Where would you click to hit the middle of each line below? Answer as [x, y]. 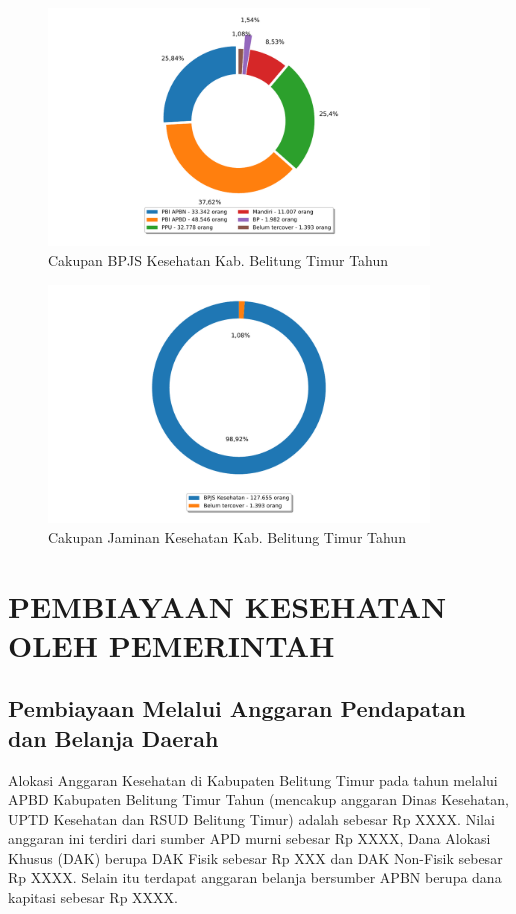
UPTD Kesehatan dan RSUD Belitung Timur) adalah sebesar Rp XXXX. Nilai [251, 818]
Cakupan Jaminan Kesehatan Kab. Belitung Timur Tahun [227, 536]
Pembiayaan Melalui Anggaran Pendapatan [237, 708]
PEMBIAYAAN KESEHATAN [227, 605]
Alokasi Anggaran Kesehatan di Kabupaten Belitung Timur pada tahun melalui [253, 779]
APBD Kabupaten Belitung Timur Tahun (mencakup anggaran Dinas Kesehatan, [258, 799]
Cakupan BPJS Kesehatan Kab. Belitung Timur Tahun [218, 260]
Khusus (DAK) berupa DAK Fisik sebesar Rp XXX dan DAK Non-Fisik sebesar [255, 857]
